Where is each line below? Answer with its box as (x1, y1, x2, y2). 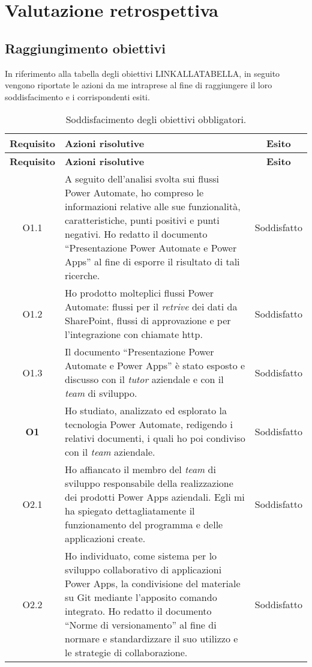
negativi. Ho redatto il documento (65, 227, 208, 241)
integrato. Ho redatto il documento (65, 604, 212, 618)
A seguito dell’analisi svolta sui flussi (65, 172, 219, 186)
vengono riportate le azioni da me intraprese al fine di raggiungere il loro (5, 79, 272, 91)
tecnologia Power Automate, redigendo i (65, 417, 233, 432)
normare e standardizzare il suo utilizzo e (65, 632, 238, 646)
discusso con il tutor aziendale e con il (65, 372, 224, 387)
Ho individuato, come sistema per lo (65, 549, 217, 563)
